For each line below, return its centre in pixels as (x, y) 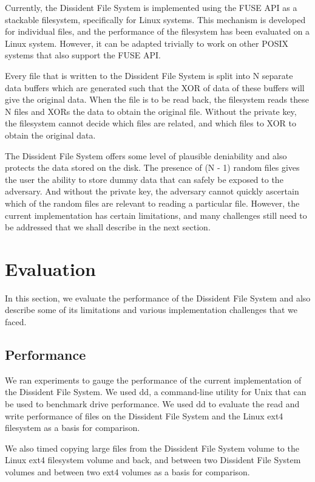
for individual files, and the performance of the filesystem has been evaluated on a (157, 31)
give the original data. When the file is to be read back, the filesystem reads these (157, 99)
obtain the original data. (50, 135)
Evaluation (50, 268)
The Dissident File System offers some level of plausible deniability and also (146, 155)
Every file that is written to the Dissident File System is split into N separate (149, 75)
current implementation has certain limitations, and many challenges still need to (156, 215)
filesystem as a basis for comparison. (73, 428)
